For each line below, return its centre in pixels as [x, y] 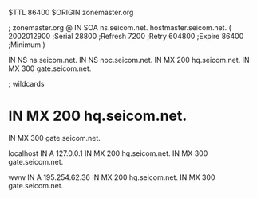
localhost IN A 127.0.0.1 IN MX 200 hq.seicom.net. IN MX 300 [108, 153]
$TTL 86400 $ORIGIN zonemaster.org [71, 12]
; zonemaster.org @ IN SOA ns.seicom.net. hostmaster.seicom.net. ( [120, 27]
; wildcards [26, 84]
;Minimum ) [27, 45]
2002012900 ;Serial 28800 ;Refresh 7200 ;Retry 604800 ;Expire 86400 [126, 36]
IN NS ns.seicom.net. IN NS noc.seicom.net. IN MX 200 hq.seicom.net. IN [129, 60]
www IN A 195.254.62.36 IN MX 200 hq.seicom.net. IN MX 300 [112, 177]
